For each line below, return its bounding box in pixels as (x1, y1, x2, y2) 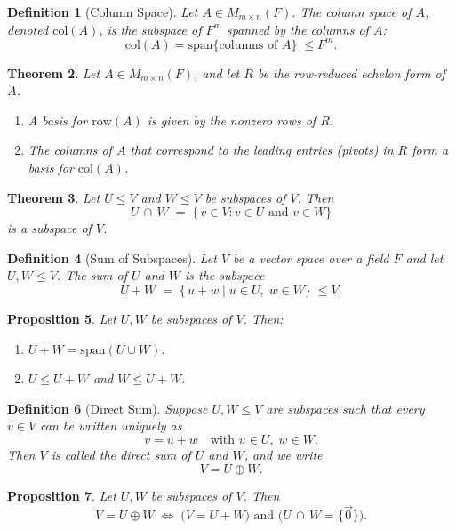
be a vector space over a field (233, 248, 389, 267)
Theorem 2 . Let (7, 63, 100, 82)
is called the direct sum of (51, 446, 191, 463)
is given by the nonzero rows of (147, 110, 316, 129)
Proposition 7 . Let (7, 486, 116, 504)
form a (412, 141, 449, 159)
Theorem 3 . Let (7, 188, 100, 206)
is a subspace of (7, 219, 92, 237)
